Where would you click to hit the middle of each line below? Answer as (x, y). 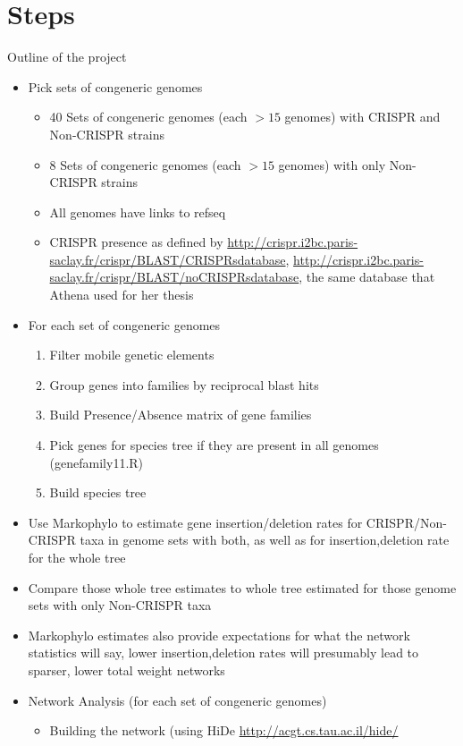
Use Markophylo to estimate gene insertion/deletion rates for (195, 522)
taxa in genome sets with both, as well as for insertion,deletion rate (265, 540)
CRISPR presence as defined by (136, 242)
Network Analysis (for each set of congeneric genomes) (177, 700)
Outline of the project (67, 57)
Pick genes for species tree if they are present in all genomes (214, 445)
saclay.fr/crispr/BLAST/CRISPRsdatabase (168, 259)
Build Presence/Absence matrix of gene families (181, 415)
